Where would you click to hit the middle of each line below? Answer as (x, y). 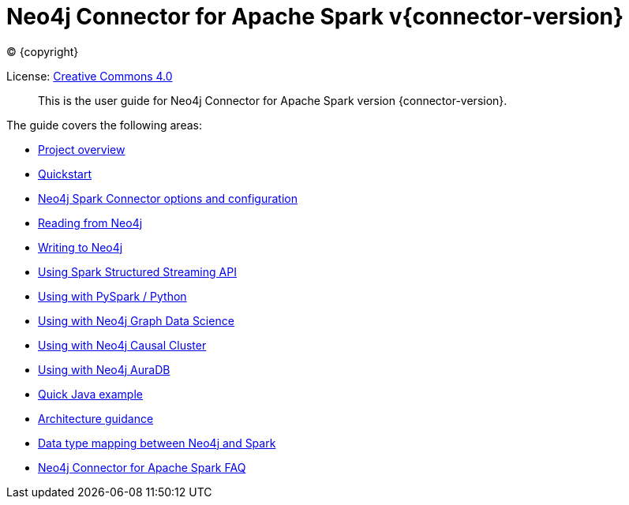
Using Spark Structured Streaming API (137, 271)
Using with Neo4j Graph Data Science (136, 320)
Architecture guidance (96, 418)
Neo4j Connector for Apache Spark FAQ (142, 467)
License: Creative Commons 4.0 (90, 76)
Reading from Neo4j (90, 223)
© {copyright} (43, 51)
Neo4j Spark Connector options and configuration (168, 198)
